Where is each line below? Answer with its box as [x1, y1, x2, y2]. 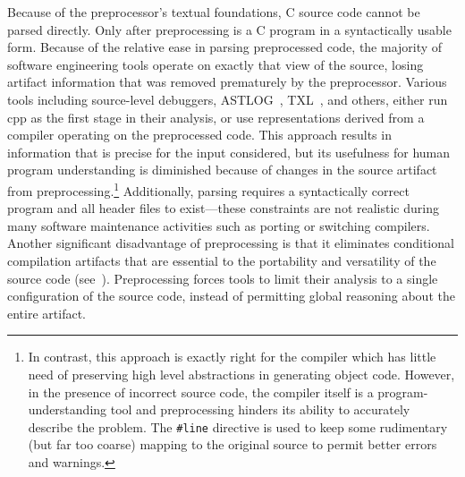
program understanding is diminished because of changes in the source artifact [7, 160, 437, 179]
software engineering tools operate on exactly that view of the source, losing [7, 55, 424, 73]
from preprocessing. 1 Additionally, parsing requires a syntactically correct [7, 178, 410, 200]
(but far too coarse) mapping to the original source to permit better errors [28, 435, 437, 454]
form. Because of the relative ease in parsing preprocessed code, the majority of [7, 38, 443, 56]
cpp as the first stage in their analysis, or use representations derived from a [7, 107, 425, 126]
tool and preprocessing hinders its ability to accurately [110, 400, 410, 419]
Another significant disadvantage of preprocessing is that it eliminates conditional [7, 234, 454, 252]
